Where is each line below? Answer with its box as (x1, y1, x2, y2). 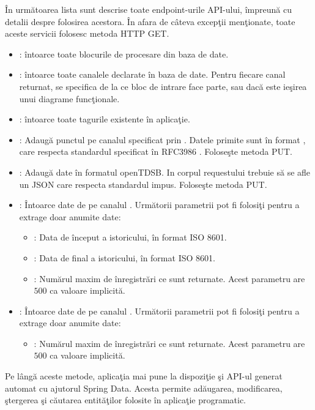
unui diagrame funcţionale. (19, 92, 120, 105)
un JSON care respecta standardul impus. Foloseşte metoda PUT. (19, 177, 267, 190)
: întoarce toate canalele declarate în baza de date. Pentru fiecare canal (19, 68, 286, 81)
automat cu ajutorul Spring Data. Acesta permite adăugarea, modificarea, (5, 381, 283, 394)
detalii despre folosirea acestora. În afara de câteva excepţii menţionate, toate (5, 15, 295, 28)
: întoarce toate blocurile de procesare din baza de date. (19, 47, 229, 60)
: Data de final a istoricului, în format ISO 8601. (34, 251, 215, 264)
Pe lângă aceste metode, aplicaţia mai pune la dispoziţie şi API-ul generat (5, 370, 283, 382)
